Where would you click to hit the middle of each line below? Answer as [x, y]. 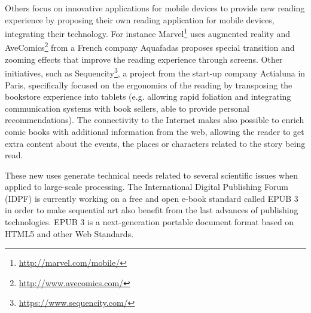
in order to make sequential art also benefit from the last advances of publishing [152, 210]
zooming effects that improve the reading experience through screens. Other [144, 59]
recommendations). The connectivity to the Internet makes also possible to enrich [155, 120]
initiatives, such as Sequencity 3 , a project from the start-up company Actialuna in [155, 72]
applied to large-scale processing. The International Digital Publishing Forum [147, 187]
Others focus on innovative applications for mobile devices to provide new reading [155, 8]
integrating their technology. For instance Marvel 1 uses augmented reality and [148, 33]
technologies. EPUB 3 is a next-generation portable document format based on [150, 222]
